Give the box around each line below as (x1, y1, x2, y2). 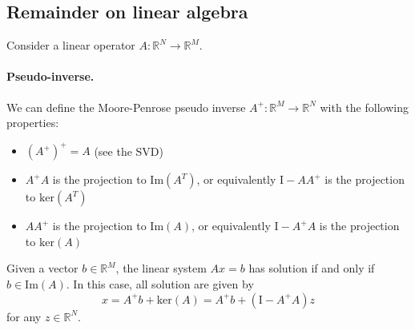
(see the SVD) (94, 142, 163, 159)
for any (6, 308, 42, 324)
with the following (320, 98, 409, 115)
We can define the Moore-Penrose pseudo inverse (6, 98, 246, 115)
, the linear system (115, 260, 207, 276)
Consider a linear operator (6, 37, 135, 54)
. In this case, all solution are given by (66, 276, 254, 292)
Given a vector (6, 260, 79, 276)
